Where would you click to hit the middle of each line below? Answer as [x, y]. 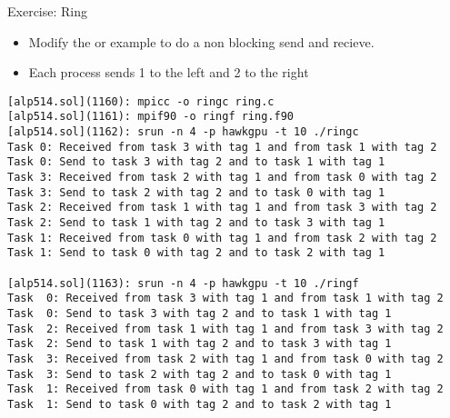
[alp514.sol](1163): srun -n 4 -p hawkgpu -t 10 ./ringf [183, 283]
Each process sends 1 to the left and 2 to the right [169, 72]
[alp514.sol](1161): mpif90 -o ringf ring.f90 [150, 117]
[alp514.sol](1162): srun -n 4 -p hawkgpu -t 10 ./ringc [183, 132]
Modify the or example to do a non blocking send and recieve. [201, 41]
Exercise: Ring [48, 11]
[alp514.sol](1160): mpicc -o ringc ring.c [141, 101]
